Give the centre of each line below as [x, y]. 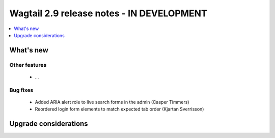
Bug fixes [21, 90]
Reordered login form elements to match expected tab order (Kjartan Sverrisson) [119, 109]
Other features [28, 65]
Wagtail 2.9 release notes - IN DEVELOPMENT [108, 13]
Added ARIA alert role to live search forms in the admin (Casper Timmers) [112, 102]
